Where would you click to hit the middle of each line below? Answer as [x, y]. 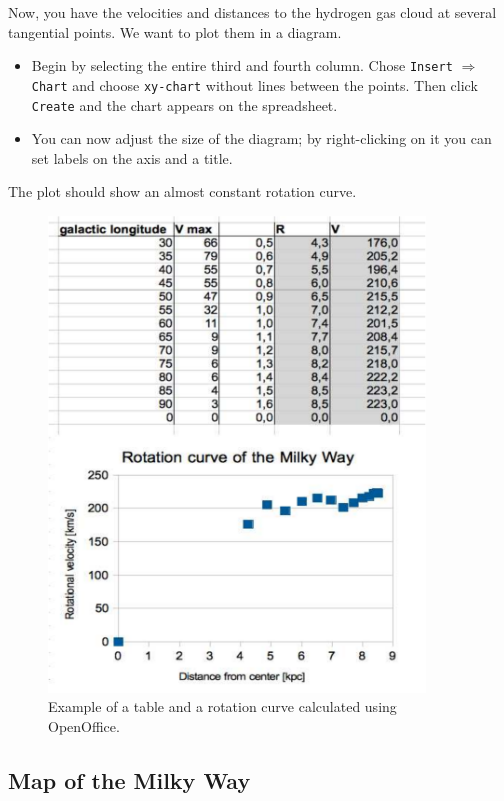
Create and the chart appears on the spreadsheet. [184, 104]
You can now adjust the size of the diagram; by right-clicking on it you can [261, 138]
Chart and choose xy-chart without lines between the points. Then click [254, 84]
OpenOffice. [84, 725]
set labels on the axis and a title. [132, 157]
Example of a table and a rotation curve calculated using [222, 706]
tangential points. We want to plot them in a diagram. [175, 31]
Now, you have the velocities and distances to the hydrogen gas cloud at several [252, 12]
